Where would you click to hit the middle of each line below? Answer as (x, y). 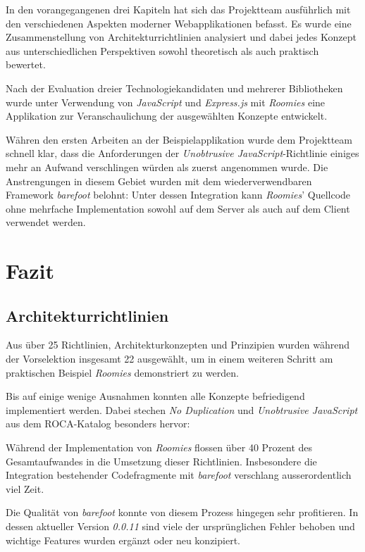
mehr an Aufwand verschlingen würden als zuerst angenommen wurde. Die (167, 167)
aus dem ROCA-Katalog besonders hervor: (98, 424)
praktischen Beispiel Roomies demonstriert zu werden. (122, 372)
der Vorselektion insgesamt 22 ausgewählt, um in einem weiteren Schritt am (169, 359)
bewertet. (26, 64)
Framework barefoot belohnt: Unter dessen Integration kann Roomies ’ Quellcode (178, 195)
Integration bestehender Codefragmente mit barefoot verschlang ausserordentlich (179, 475)
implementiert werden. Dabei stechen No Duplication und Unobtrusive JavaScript (182, 409)
